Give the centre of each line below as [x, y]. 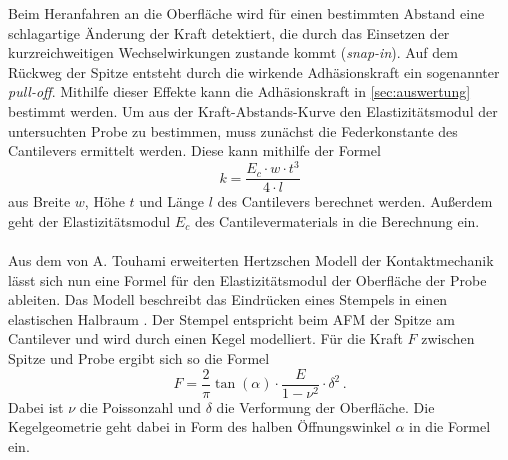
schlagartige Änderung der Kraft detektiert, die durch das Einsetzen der [229, 32]
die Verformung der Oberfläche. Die [325, 406]
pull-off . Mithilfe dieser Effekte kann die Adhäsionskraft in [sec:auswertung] [239, 91]
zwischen [448, 338]
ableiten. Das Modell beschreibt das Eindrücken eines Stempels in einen [228, 299]
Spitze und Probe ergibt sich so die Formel [139, 358]
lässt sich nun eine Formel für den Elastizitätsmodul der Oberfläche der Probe [247, 279]
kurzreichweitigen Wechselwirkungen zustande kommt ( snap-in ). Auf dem [233, 52]
